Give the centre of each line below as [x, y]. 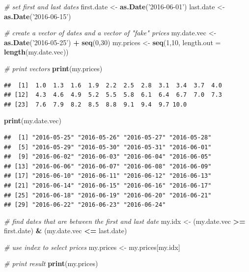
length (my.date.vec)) [36, 52]
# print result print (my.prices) [51, 263]
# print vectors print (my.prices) [53, 68]
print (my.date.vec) [33, 121]
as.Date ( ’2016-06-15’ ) [38, 16]
